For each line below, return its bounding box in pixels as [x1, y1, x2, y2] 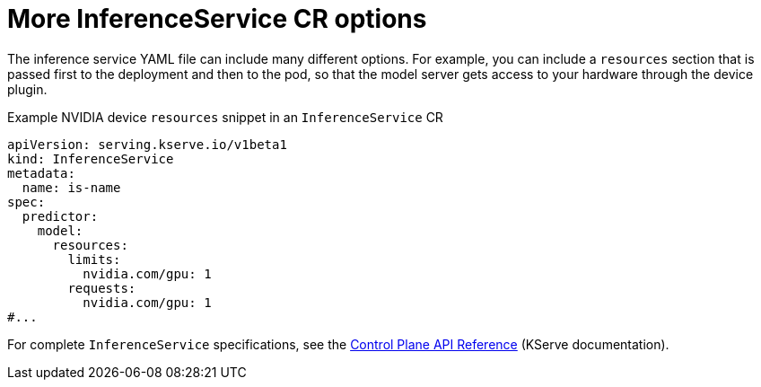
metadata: [7, 165, 75, 180]
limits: [67, 251, 121, 267]
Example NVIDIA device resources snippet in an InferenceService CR [7, 109, 443, 125]
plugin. [7, 81, 48, 97]
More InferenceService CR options [7, 4, 427, 34]
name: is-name [22, 180, 121, 195]
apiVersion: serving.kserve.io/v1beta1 [7, 136, 287, 152]
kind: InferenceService [7, 151, 174, 166]
